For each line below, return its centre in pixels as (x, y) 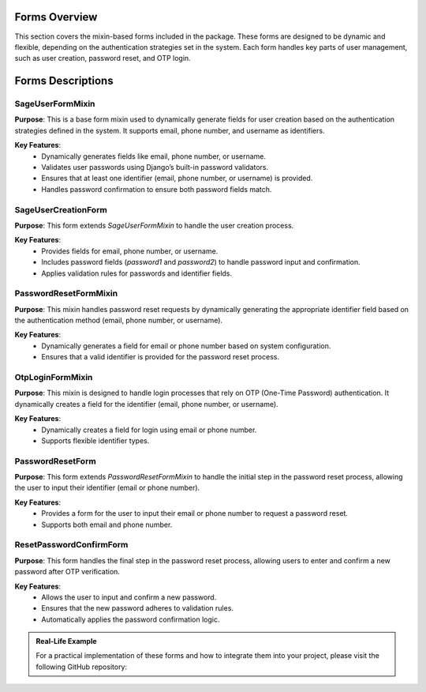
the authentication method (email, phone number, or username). (119, 321)
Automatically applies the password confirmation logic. (131, 619)
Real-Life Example (67, 641)
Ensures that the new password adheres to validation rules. (138, 608)
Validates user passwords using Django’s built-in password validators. (155, 167)
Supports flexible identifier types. (95, 440)
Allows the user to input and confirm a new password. (129, 597)
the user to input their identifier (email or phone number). (107, 488)
